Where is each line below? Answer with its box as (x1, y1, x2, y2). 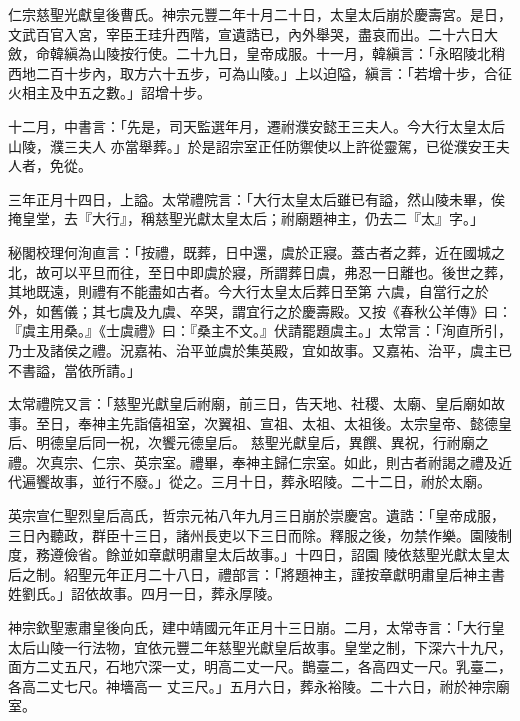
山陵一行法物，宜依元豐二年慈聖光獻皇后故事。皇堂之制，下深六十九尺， (35, 636, 512, 657)
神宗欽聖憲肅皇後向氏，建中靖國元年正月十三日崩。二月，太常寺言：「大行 (8, 617, 491, 638)
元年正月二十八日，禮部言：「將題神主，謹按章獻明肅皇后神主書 (91, 563, 505, 584)
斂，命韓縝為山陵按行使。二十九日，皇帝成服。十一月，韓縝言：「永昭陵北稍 (8, 43, 505, 64)
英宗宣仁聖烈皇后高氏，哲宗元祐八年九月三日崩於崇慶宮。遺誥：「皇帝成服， (8, 505, 505, 526)
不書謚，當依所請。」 (8, 359, 141, 380)
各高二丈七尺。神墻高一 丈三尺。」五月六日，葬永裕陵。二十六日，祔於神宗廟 (8, 675, 510, 696)
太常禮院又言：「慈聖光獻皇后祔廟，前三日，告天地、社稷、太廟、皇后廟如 (8, 393, 491, 414)
